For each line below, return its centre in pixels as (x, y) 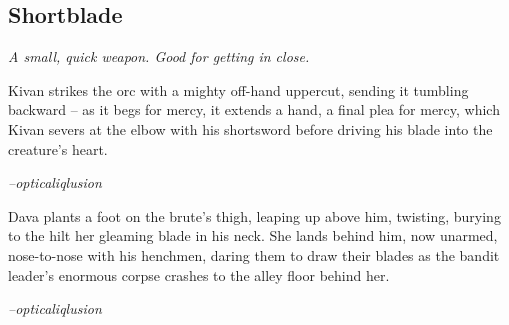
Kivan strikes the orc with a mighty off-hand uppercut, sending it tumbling (238, 89)
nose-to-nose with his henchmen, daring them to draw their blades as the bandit (254, 254)
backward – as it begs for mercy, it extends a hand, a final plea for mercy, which (254, 109)
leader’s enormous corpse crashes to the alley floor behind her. (199, 274)
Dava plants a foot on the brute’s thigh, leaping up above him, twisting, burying (254, 215)
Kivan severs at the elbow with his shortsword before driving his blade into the (250, 128)
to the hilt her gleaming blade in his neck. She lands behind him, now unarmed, (253, 235)
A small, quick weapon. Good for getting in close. (159, 56)
